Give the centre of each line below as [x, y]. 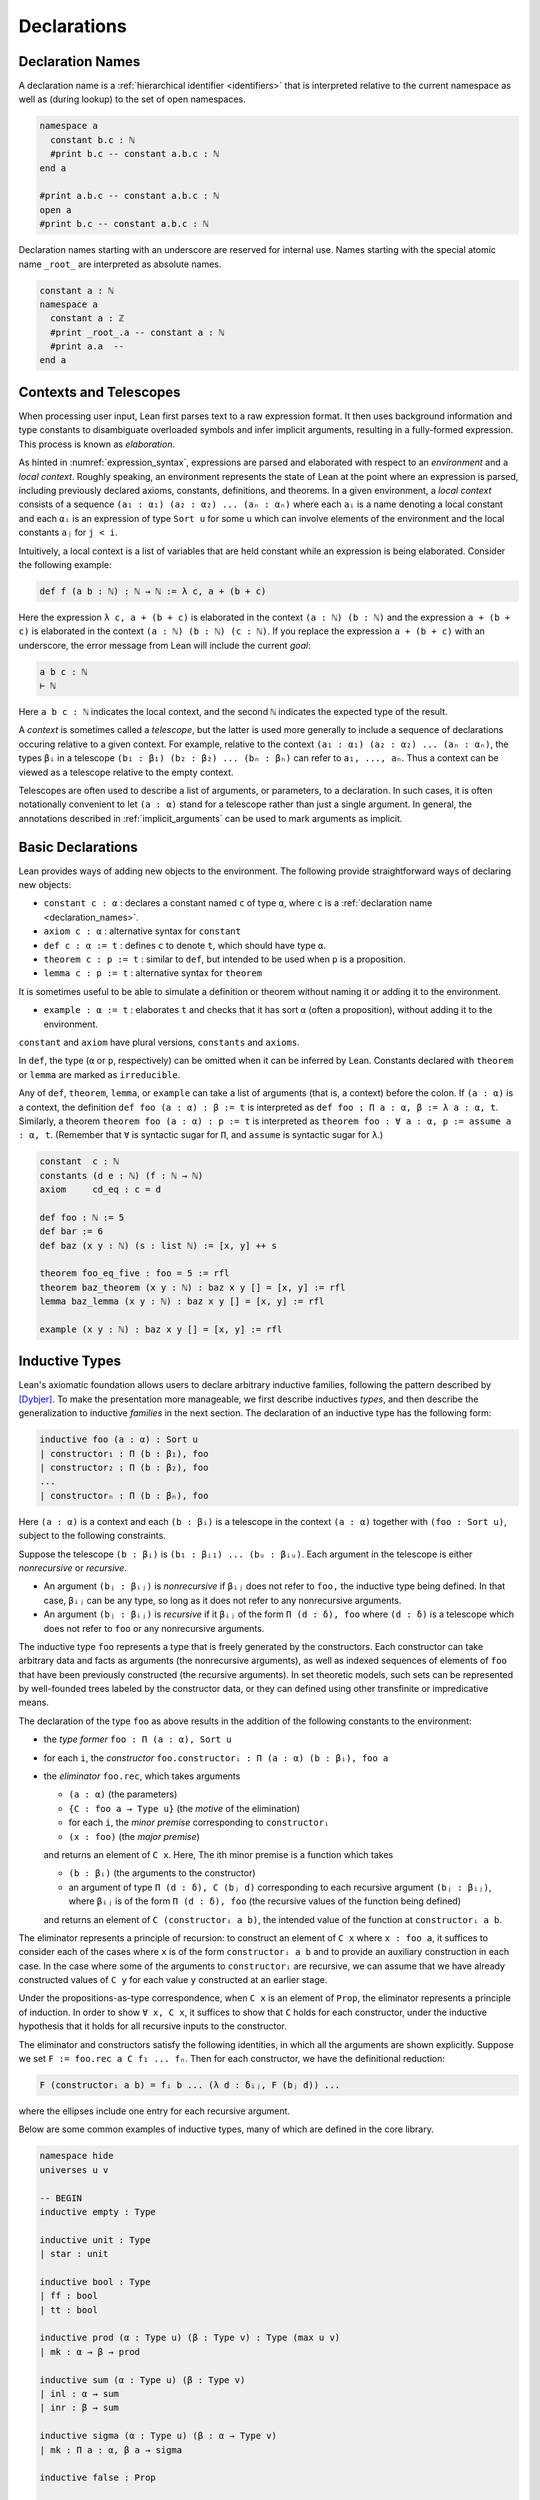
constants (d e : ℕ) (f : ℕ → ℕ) [121, 1175]
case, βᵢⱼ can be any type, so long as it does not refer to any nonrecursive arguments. [222, 1600]
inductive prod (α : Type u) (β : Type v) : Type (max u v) [190, 2338]
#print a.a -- [87, 346]
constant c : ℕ [79, 1161]
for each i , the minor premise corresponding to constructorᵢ [199, 1822]
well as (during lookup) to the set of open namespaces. [132, 99]
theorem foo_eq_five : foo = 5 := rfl [134, 1273]
